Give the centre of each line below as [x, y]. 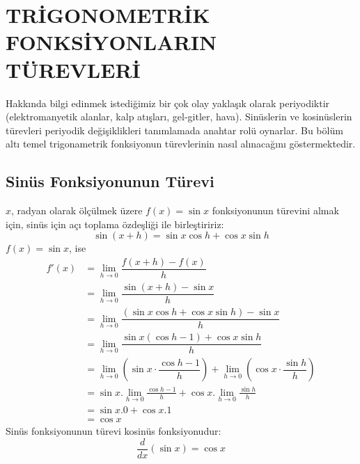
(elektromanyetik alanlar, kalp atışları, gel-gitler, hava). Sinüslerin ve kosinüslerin [179, 117]
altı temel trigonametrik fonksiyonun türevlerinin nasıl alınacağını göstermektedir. [181, 144]
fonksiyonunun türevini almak [275, 210]
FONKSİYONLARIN [111, 42]
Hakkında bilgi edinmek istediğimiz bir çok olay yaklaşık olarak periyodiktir [168, 103]
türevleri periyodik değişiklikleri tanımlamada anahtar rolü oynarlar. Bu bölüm [174, 130]
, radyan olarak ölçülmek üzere [77, 210]
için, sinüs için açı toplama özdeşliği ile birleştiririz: [115, 224]
